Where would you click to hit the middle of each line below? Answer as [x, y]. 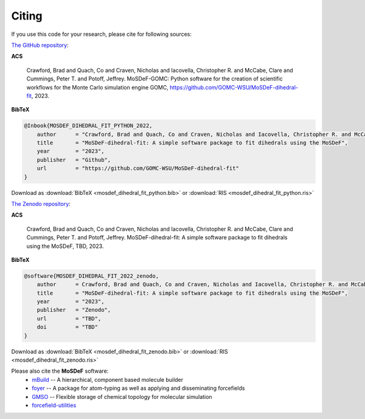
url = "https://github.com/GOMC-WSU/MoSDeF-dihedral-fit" [138, 168]
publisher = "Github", [74, 160]
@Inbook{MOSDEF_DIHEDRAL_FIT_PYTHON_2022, [88, 126]
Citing [27, 16]
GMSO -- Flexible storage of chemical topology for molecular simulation [122, 396]
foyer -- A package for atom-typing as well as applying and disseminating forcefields [138, 388]
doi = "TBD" [68, 327]
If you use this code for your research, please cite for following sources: [101, 34]
